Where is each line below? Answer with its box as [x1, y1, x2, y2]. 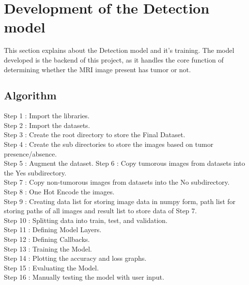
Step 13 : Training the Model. [4, 243, 92, 253]
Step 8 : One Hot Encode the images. [4, 187, 115, 197]
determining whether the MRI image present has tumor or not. [4, 64, 191, 74]
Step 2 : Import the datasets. [4, 120, 90, 130]
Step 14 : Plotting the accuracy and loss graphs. [4, 253, 147, 263]
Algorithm [4, 88, 57, 103]
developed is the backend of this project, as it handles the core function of [4, 54, 224, 64]
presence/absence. [4, 148, 57, 158]
